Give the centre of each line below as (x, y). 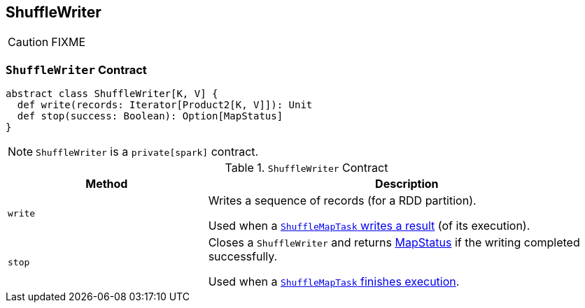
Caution (28, 42)
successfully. (243, 257)
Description (407, 184)
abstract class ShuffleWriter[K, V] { (112, 94)
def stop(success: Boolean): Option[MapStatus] (150, 116)
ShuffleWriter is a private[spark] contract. (147, 152)
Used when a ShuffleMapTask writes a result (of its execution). (369, 226)
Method (107, 184)
